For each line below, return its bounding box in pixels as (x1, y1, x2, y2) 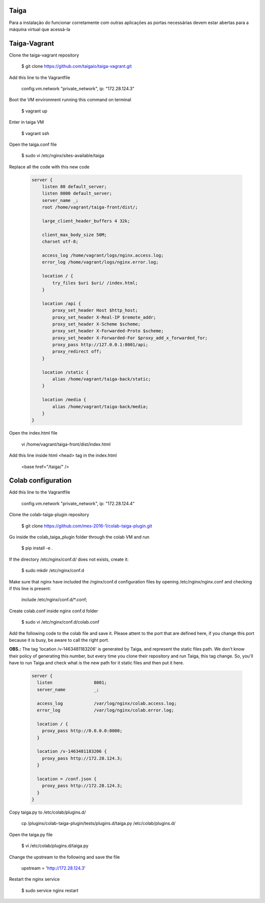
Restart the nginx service (9, 876, 60, 882)
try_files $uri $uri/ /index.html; (52, 280, 138, 286)
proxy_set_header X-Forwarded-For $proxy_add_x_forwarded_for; (52, 335, 208, 341)
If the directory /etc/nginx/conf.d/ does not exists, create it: (9, 556, 129, 562)
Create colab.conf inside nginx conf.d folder (9, 608, 98, 614)
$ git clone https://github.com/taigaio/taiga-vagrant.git (21, 63, 132, 69)
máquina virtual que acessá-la (9, 26, 71, 32)
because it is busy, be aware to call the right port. (9, 637, 109, 643)
